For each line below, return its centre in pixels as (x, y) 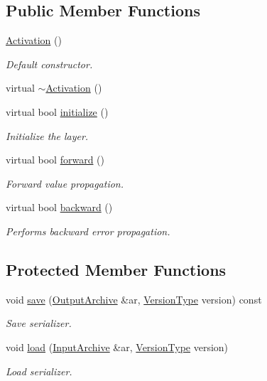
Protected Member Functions (116, 269)
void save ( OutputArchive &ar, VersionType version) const (134, 299)
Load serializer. (39, 371)
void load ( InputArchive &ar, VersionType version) (117, 347)
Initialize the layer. (47, 135)
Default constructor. (49, 64)
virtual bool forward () (55, 160)
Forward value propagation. (65, 183)
